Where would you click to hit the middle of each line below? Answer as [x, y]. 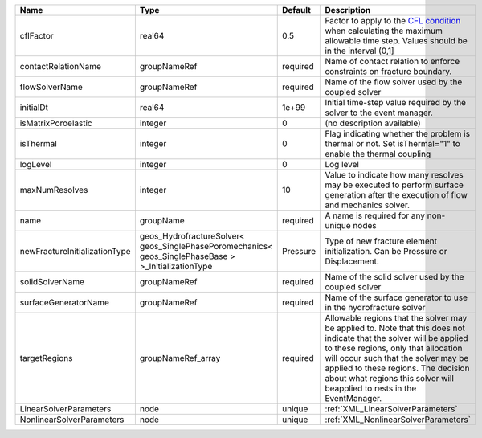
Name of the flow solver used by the [394, 82]
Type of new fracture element [381, 241]
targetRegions [46, 358]
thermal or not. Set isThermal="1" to [393, 143]
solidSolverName [52, 282]
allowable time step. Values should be [396, 41]
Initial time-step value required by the [395, 102]
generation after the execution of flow [396, 195]
